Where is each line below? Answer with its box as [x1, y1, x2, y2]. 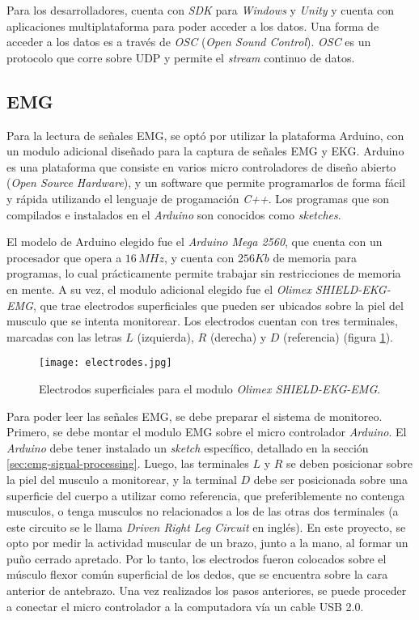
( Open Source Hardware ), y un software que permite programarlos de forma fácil [6, 174, 405, 191]
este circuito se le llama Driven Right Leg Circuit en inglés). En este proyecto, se [6, 518, 406, 535]
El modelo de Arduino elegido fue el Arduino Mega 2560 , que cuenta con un [6, 233, 383, 250]
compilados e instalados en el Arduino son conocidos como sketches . [6, 206, 341, 223]
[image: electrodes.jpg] [39, 357, 172, 369]
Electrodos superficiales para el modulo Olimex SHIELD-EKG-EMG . [39, 380, 381, 397]
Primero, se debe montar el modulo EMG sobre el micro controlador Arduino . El [6, 423, 407, 440]
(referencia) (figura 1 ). [283, 328, 393, 345]
